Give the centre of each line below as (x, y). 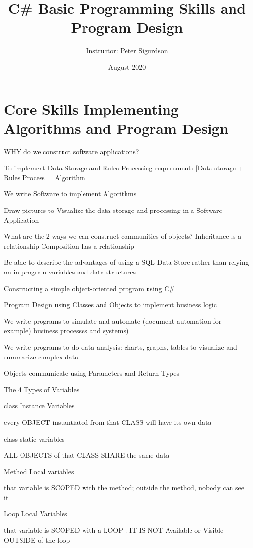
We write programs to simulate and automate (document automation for (113, 321)
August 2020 (127, 67)
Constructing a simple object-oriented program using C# (89, 288)
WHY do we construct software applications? (72, 151)
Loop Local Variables (36, 514)
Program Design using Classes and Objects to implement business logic (110, 305)
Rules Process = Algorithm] (46, 177)
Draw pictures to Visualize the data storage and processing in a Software (113, 210)
